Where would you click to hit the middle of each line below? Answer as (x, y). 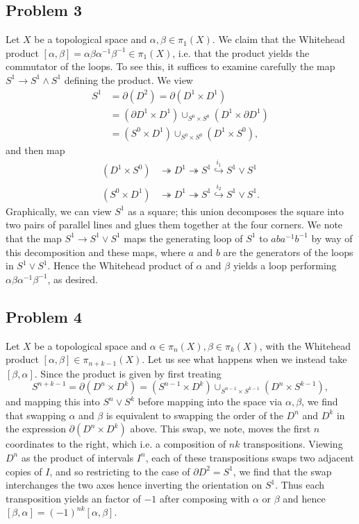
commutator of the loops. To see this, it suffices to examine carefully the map (170, 66)
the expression (36, 429)
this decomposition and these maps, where (95, 252)
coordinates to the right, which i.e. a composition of (116, 444)
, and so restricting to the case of (120, 471)
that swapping (36, 415)
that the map (34, 238)
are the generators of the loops (288, 252)
